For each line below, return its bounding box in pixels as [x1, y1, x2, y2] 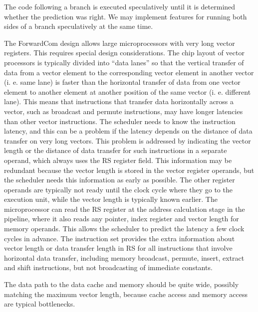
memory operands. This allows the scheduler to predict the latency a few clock [4, 223, 245, 234]
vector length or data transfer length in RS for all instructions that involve [4, 243, 233, 253]
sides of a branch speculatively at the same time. [4, 21, 153, 31]
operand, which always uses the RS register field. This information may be [4, 155, 232, 165]
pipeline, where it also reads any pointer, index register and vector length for [4, 213, 239, 224]
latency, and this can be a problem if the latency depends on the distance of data [4, 126, 253, 136]
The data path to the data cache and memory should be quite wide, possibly [4, 279, 239, 290]
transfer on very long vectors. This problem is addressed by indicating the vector [4, 135, 251, 146]
